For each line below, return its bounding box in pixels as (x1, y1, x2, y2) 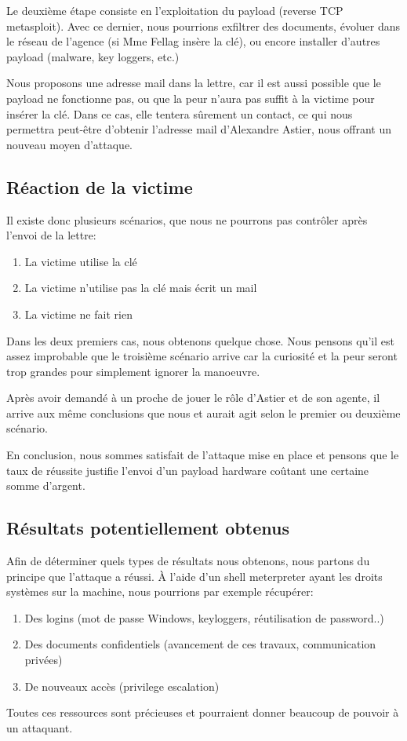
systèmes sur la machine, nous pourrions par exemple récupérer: (6, 583, 314, 600)
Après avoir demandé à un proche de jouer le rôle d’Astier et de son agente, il (6, 389, 380, 406)
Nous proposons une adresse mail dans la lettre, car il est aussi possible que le (6, 75, 381, 91)
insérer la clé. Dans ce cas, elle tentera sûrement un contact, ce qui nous (6, 105, 353, 122)
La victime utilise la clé (24, 253, 137, 269)
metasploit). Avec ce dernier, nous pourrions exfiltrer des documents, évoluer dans (6, 17, 401, 34)
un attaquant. (6, 719, 73, 736)
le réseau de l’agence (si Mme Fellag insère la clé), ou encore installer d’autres (6, 33, 380, 49)
